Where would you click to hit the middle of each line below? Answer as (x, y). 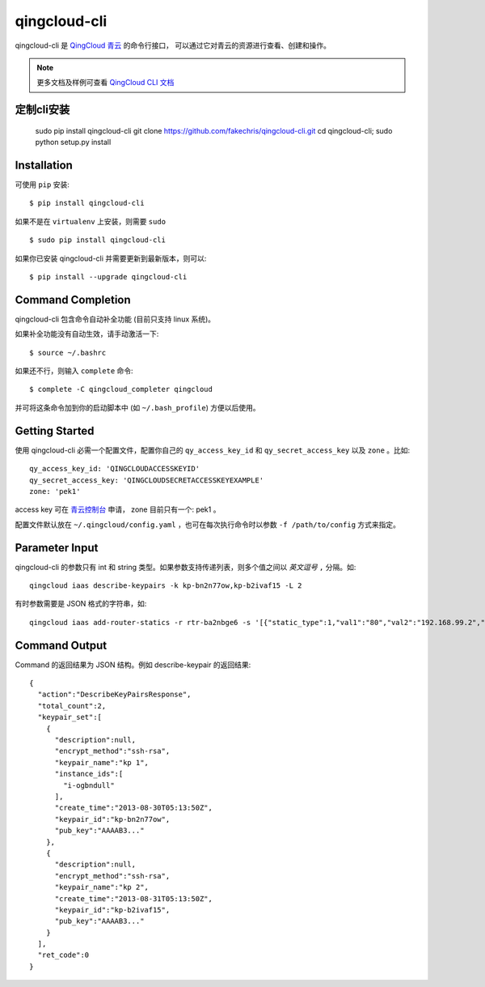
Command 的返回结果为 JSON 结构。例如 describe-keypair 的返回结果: (133, 665)
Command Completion (73, 300)
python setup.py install (73, 143)
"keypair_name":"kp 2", (102, 887)
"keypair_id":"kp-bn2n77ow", (112, 819)
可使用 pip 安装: (42, 185)
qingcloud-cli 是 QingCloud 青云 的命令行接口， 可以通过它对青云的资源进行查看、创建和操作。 (173, 45)
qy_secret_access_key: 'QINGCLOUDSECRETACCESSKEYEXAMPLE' (147, 480)
